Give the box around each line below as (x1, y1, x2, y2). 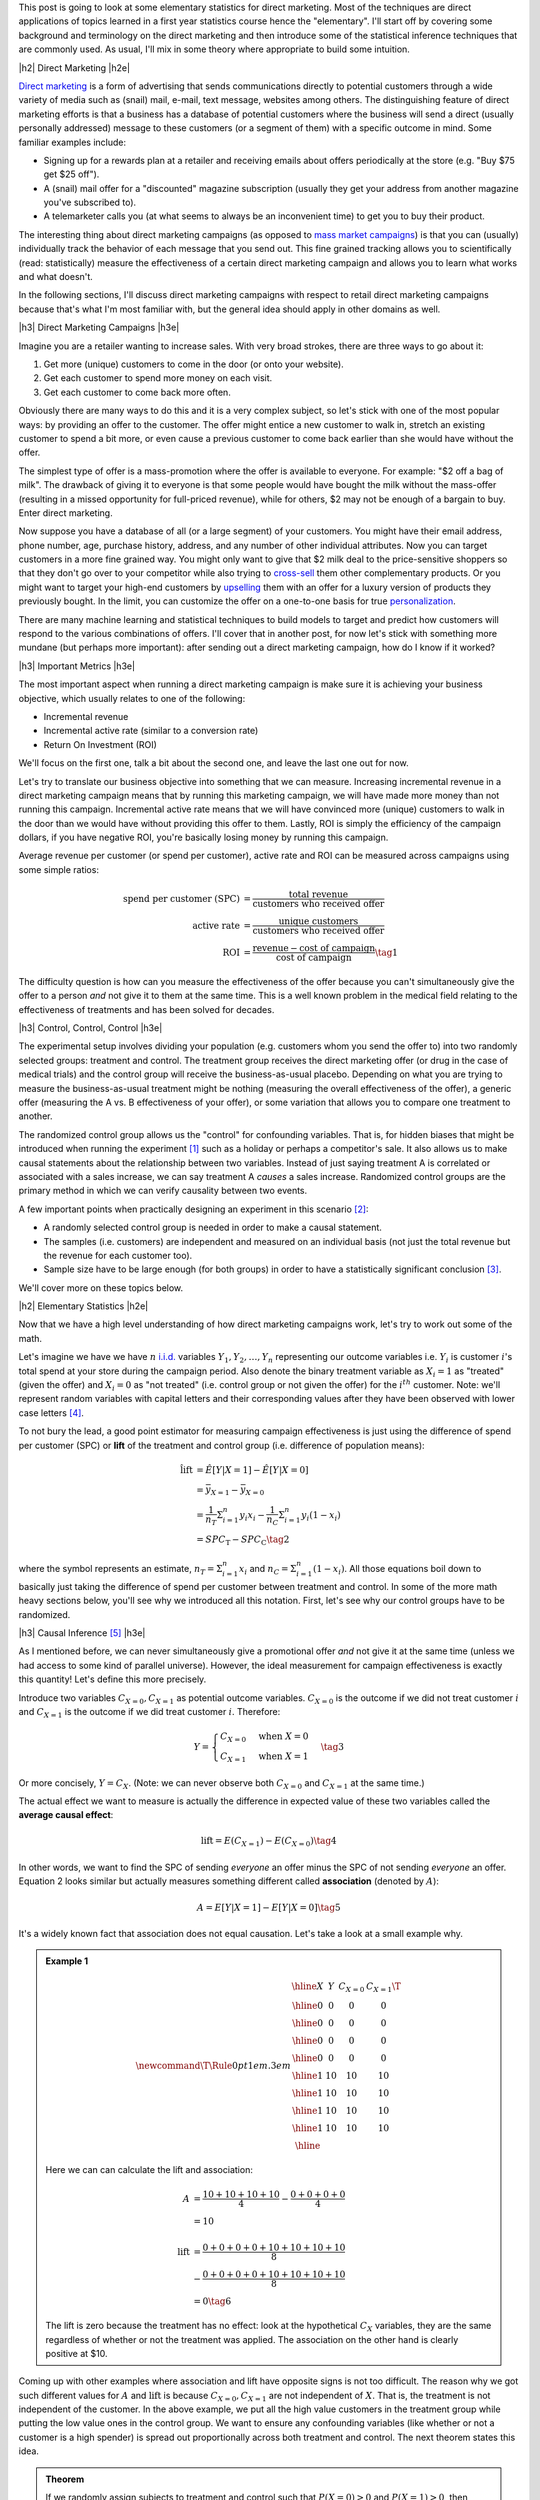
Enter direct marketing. (18, 506, 114, 519)
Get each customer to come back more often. (43, 386, 232, 398)
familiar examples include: (18, 136, 127, 148)
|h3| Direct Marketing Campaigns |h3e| (18, 321, 180, 334)
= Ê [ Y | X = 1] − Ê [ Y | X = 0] (196, 1464, 309, 1475)
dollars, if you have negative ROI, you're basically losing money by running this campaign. (18, 831, 389, 844)
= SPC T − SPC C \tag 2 (196, 1533, 290, 1547)
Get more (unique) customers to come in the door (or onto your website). (43, 358, 344, 370)
